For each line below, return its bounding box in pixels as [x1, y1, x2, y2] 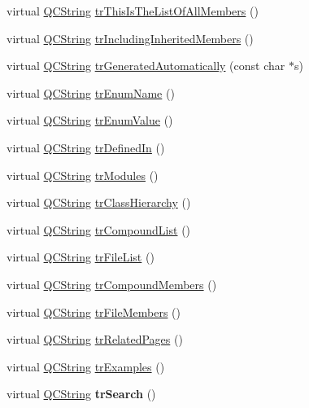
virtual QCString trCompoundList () [7, 221, 191, 238]
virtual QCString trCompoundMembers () [7, 275, 217, 292]
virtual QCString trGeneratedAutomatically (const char [7, 57, 285, 74]
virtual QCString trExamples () [7, 358, 165, 375]
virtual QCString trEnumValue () [7, 112, 173, 129]
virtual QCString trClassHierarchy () [7, 194, 191, 211]
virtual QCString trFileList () [7, 248, 154, 265]
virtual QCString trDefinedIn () [7, 138, 165, 156]
